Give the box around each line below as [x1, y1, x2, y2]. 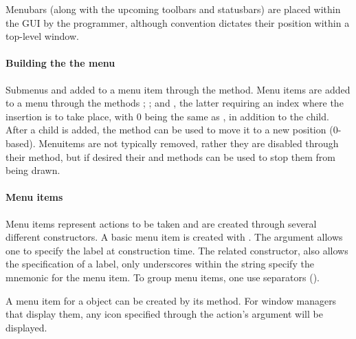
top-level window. [5, 29, 79, 43]
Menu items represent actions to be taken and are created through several [5, 216, 317, 230]
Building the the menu [5, 56, 115, 70]
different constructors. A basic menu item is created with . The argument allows [5, 230, 343, 244]
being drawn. [5, 163, 60, 177]
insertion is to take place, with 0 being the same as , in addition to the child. [5, 109, 329, 123]
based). [5, 135, 36, 150]
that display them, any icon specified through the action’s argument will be [5, 307, 323, 321]
